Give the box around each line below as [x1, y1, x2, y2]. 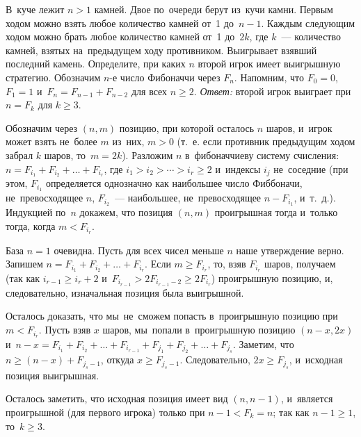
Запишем [6, 256, 43, 271]
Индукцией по [6, 205, 66, 220]
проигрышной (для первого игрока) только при [6, 404, 205, 419]
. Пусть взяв [38, 322, 91, 337]
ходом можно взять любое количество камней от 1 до [6, 15, 234, 30]
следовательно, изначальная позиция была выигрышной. [6, 285, 244, 299]
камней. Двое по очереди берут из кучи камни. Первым [94, 2, 333, 16]
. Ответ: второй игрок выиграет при [193, 83, 351, 98]
